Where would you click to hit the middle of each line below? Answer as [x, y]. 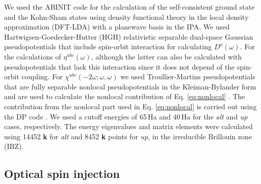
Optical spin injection [62, 174]
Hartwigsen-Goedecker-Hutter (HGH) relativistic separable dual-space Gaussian [129, 36]
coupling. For [42, 76]
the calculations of [33, 56]
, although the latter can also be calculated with [166, 56]
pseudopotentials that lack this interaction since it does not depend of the [120, 66]
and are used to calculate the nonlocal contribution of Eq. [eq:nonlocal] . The [125, 96]
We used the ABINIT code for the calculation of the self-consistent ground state [129, 7]
